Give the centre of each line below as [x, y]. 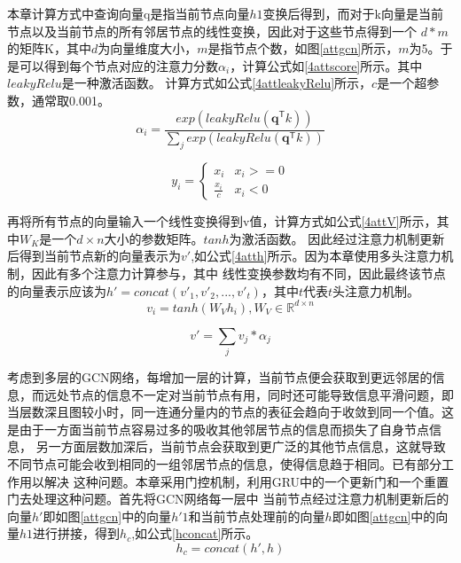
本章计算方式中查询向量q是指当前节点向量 [129, 13]
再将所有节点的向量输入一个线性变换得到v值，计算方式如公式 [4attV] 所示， [222, 221]
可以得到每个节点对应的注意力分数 [118, 65]
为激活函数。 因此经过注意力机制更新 [337, 238]
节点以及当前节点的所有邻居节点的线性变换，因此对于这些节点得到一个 [212, 31]
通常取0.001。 [70, 100]
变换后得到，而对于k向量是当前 [353, 13]
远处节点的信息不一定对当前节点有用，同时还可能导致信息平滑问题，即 [249, 394]
